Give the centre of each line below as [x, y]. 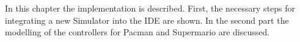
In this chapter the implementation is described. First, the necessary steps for [150, 8]
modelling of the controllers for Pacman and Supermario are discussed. [137, 32]
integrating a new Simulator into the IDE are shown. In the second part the [147, 20]
